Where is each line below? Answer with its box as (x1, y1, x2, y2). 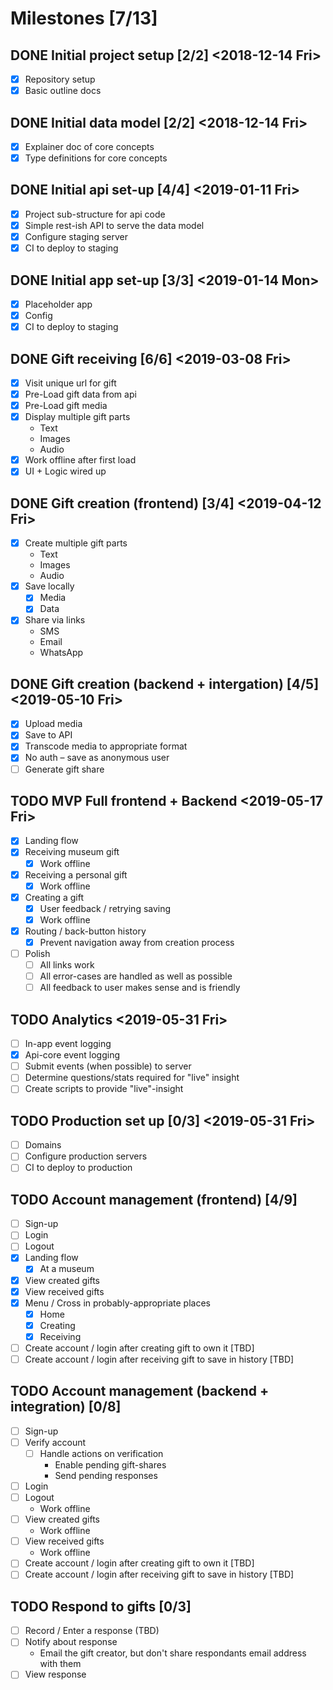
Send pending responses (54, 1470, 158, 1481)
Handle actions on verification (39, 1447, 164, 1459)
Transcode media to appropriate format (24, 740, 188, 752)
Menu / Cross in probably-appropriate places (24, 1297, 211, 1309)
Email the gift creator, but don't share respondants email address (39, 1647, 307, 1659)
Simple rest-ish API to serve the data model (24, 219, 205, 231)
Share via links (24, 614, 86, 626)
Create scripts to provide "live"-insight (24, 1083, 184, 1095)
